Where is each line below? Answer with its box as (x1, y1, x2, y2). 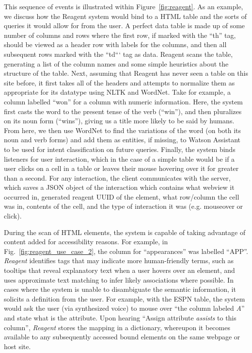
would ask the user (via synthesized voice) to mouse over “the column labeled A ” (4, 303, 245, 313)
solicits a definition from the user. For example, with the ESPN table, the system (4, 293, 245, 303)
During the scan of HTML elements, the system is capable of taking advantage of (4, 227, 246, 237)
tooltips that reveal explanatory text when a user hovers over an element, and (4, 265, 235, 275)
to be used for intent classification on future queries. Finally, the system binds (4, 144, 236, 154)
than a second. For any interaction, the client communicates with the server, (4, 172, 231, 183)
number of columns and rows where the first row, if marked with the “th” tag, (4, 30, 236, 40)
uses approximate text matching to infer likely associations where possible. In (4, 274, 234, 285)
